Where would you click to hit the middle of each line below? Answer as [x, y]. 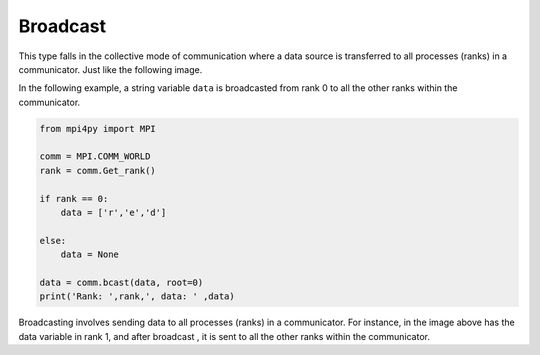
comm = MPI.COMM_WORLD [95, 156]
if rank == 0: [74, 198]
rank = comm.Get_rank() [98, 170]
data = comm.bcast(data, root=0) [121, 282]
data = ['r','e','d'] [113, 213]
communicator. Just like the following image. [110, 69]
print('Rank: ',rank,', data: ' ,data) [137, 296]
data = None [90, 254]
